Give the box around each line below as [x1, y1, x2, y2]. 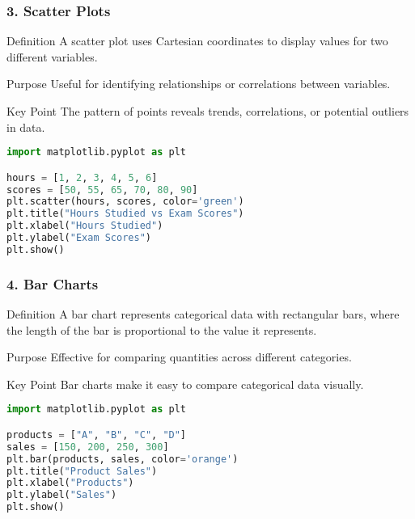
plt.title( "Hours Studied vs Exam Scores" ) [6, 208, 244, 220]
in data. [6, 118, 45, 135]
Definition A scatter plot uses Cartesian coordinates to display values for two [6, 32, 388, 49]
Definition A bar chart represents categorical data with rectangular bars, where [6, 306, 400, 323]
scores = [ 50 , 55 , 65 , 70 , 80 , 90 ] [6, 184, 198, 196]
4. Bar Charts [6, 273, 99, 293]
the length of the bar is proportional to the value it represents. [6, 321, 317, 338]
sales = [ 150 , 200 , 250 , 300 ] [6, 441, 169, 453]
